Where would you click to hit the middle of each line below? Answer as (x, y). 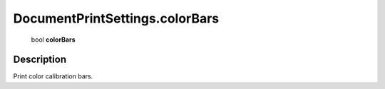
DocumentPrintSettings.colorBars (116, 18)
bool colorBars (53, 40)
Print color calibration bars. (53, 76)
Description (40, 60)
